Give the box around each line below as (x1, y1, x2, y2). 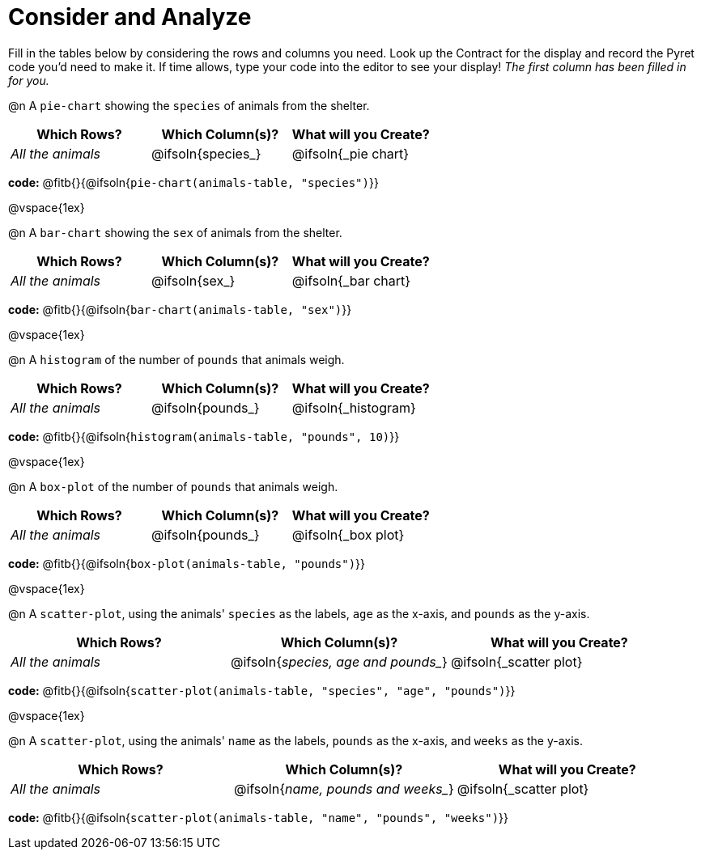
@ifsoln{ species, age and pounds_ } (230, 653, 448, 670)
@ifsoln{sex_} (151, 272, 236, 289)
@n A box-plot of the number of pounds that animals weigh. (8, 479, 338, 494)
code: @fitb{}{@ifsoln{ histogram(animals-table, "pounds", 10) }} (8, 429, 400, 443)
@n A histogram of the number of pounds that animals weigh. (8, 352, 345, 367)
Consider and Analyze (8, 3, 252, 31)
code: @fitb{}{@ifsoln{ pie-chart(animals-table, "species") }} (8, 175, 379, 189)
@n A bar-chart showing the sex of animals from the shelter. (8, 225, 342, 239)
